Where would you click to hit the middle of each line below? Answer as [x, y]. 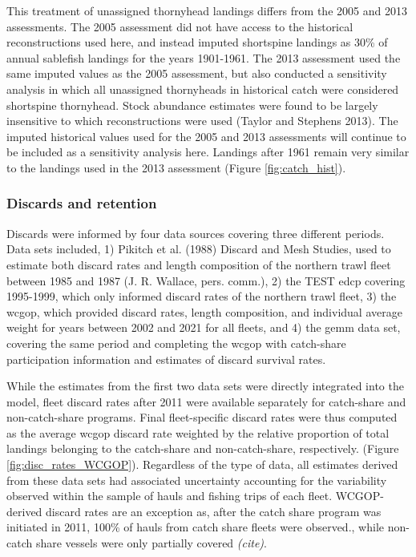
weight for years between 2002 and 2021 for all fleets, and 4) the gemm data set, [204, 327]
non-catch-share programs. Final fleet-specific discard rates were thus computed [202, 417]
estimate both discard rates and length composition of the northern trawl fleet [199, 264]
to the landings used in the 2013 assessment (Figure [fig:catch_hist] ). [176, 167]
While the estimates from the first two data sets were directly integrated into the [205, 386]
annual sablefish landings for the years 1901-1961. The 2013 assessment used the [204, 57]
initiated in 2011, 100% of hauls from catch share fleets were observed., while [195, 527]
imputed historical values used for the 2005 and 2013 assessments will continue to [206, 136]
